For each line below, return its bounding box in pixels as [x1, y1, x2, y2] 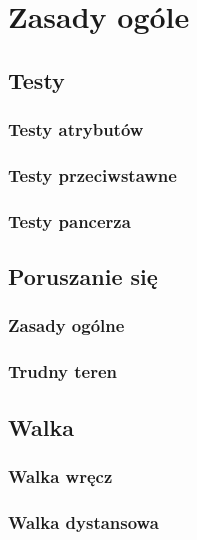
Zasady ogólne [8, 313, 125, 338]
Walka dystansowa [8, 509, 159, 534]
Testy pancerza [8, 208, 131, 233]
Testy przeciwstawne [8, 162, 177, 187]
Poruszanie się [8, 261, 158, 292]
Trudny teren [8, 359, 118, 384]
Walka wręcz [8, 463, 113, 488]
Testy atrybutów [8, 117, 144, 142]
